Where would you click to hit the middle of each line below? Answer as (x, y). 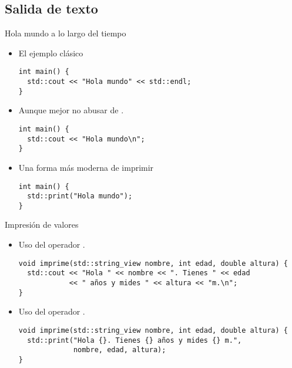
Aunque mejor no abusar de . (71, 110)
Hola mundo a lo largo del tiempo (66, 33)
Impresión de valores (42, 224)
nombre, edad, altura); (120, 350)
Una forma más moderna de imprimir (86, 167)
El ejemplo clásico (51, 53)
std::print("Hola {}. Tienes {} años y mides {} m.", (135, 340)
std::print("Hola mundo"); (80, 196)
